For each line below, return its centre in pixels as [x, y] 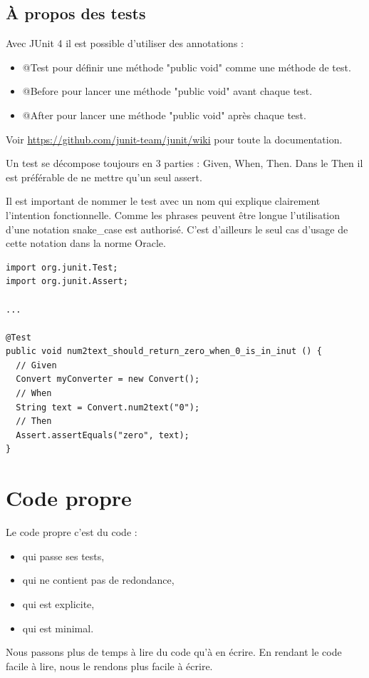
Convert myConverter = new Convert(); [108, 379]
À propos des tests [76, 13]
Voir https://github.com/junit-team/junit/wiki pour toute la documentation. [174, 139]
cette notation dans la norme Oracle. [86, 243]
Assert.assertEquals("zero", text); [103, 435]
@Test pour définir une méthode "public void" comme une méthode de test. [187, 67]
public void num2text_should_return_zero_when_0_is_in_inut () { [164, 351]
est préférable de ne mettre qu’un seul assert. [104, 177]
